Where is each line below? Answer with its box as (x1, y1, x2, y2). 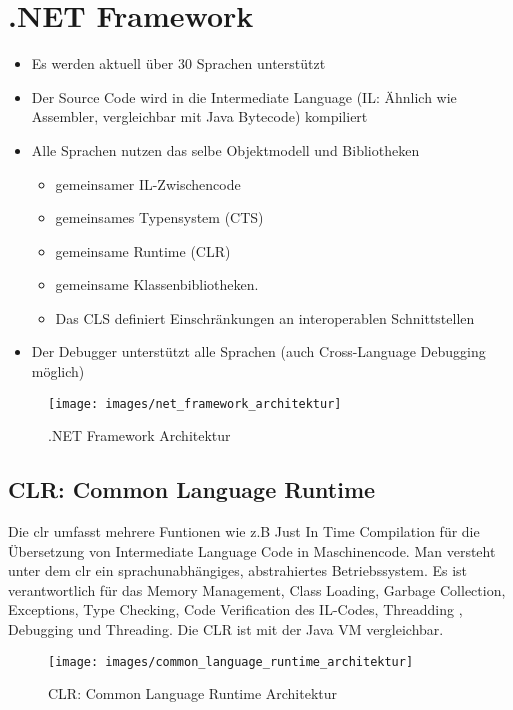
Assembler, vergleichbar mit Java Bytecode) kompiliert (31, 106, 368, 127)
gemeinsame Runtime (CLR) (55, 240, 231, 261)
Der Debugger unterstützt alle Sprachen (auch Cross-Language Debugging (31, 341, 486, 362)
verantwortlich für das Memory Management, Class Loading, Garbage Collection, (8, 579, 506, 600)
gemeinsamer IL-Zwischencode (55, 173, 241, 194)
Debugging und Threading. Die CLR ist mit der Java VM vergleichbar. (8, 619, 444, 640)
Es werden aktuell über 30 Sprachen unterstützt (31, 53, 326, 74)
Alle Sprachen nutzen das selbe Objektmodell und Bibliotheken (31, 139, 420, 160)
